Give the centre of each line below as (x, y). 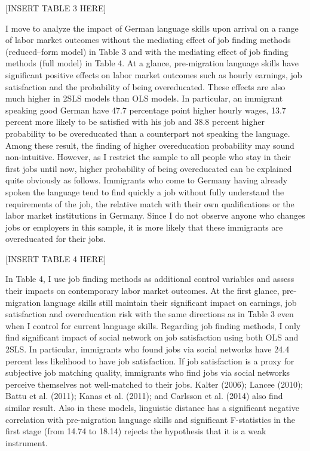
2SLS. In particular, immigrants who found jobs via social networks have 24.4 (148, 349)
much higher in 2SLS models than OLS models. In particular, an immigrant (144, 98)
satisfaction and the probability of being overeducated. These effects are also (145, 86)
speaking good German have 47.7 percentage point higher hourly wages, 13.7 (146, 110)
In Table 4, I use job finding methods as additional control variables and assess (150, 279)
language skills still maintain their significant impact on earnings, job (170, 302)
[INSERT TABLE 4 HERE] (56, 258)
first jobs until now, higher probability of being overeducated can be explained (149, 168)
